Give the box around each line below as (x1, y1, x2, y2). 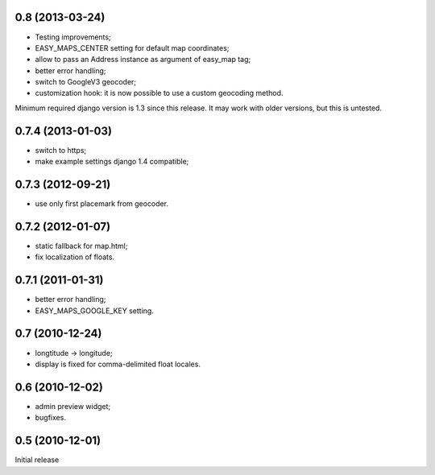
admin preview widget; (35, 401, 111, 411)
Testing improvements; (35, 32, 112, 42)
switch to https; (35, 145, 87, 155)
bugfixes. (35, 413, 66, 423)
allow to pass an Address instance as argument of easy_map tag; (35, 55, 251, 64)
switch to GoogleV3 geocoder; (35, 77, 137, 87)
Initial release (14, 455, 60, 465)
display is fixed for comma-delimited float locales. (35, 359, 201, 369)
